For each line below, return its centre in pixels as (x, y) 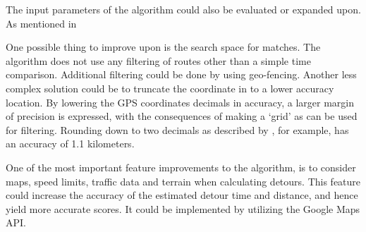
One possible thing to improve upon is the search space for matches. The (163, 47)
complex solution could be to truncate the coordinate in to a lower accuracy (170, 88)
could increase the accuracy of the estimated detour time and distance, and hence (182, 195)
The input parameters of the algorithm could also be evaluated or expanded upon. (183, 9)
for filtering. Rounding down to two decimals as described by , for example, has (177, 129)
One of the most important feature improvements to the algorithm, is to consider (181, 167)
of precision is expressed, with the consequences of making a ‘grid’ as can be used (182, 116)
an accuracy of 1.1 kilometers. (70, 144)
